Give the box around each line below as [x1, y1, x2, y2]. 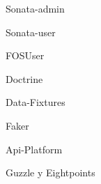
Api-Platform [6, 141, 63, 156]
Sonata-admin [6, 1, 65, 15]
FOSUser [6, 48, 45, 63]
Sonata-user [6, 24, 56, 39]
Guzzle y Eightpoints [6, 165, 95, 180]
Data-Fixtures [6, 95, 65, 109]
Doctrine [6, 71, 43, 86]
